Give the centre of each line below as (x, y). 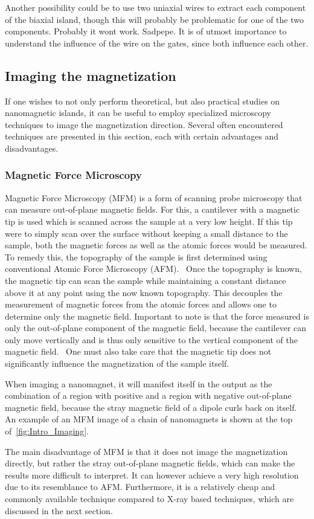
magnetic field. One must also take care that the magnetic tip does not (138, 351)
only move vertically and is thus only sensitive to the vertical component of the (151, 339)
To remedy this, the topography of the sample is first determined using (136, 256)
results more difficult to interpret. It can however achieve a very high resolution (152, 475)
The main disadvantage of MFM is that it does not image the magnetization (146, 451)
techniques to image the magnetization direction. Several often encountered (144, 124)
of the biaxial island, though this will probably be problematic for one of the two (154, 19)
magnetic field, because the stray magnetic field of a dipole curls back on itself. (151, 407)
